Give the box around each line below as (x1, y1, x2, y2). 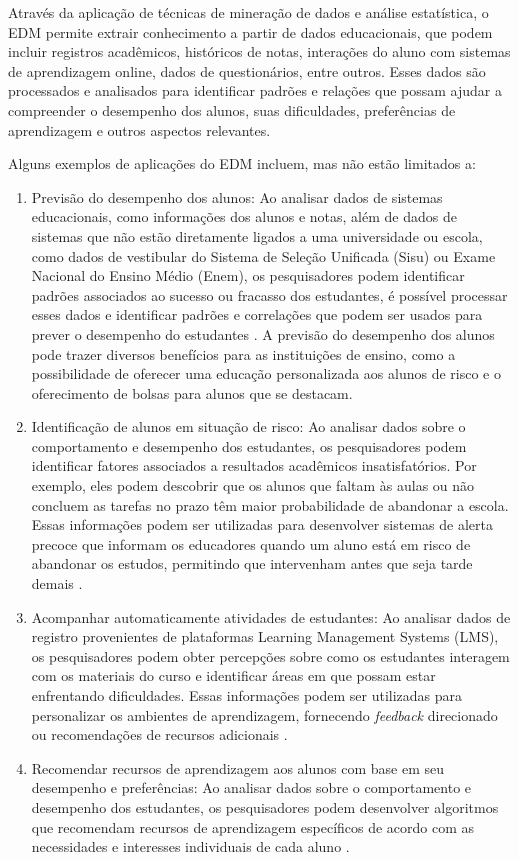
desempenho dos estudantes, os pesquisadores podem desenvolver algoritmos (31, 796, 499, 817)
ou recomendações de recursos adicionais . (31, 724, 288, 745)
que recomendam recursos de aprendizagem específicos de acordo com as (31, 816, 475, 837)
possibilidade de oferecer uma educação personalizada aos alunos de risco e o (31, 363, 501, 384)
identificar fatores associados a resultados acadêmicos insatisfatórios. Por (31, 455, 477, 476)
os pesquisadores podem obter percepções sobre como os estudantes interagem (31, 645, 510, 666)
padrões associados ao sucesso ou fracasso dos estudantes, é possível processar (31, 284, 508, 305)
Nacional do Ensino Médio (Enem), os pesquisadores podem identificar (31, 265, 465, 286)
